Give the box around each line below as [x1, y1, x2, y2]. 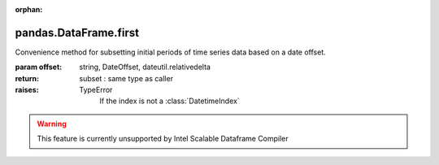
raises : [15, 85, 40, 95]
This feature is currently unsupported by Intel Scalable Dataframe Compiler [37, 134, 289, 144]
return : [15, 73, 40, 83]
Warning [37, 119, 67, 128]
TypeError [79, 85, 113, 95]
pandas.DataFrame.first [15, 25, 140, 40]
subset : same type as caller [79, 73, 174, 83]
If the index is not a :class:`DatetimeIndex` [99, 96, 240, 106]
